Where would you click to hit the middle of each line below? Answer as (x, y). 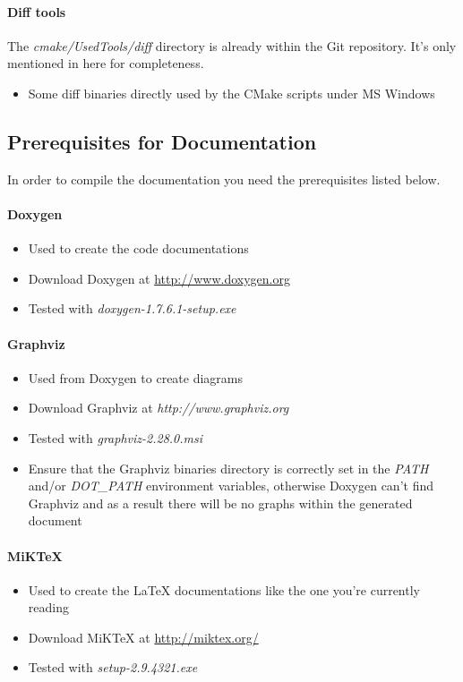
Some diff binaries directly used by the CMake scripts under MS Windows (231, 93)
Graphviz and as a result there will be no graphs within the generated (220, 503)
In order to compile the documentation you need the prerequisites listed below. (224, 179)
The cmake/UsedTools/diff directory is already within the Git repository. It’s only (232, 45)
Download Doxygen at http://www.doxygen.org (159, 278)
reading (48, 607)
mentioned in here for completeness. (106, 63)
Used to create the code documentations (138, 248)
